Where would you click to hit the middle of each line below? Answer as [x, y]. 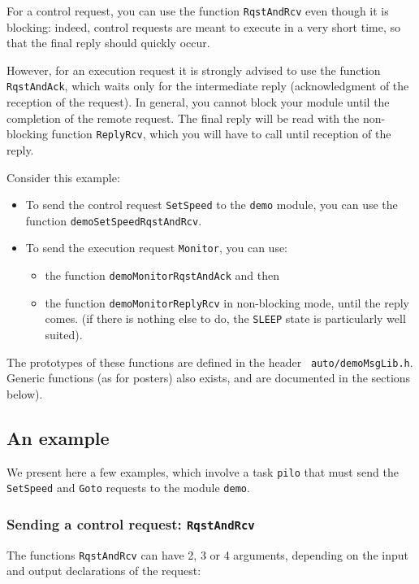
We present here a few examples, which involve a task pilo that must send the [203, 471]
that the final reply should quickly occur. [108, 43]
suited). [64, 335]
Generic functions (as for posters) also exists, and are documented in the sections [209, 378]
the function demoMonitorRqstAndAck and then [162, 275]
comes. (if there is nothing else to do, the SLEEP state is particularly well [225, 318]
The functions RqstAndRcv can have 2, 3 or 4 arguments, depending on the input [207, 554]
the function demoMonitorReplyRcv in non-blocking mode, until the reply [227, 302]
